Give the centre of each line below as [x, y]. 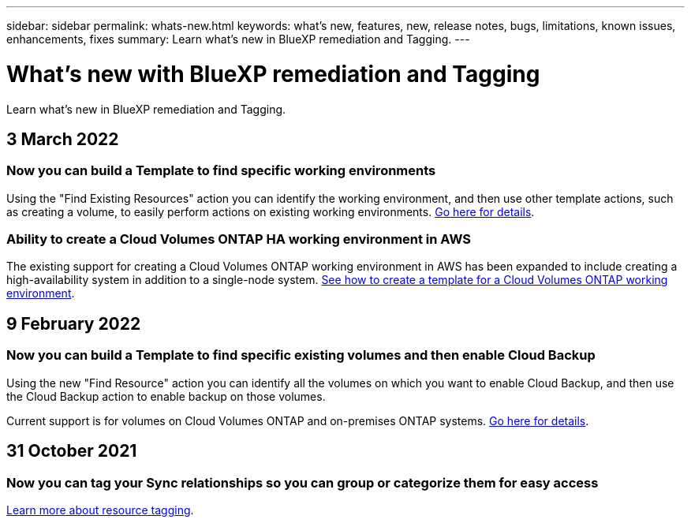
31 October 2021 [72, 451]
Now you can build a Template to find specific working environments [221, 171]
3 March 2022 [63, 139]
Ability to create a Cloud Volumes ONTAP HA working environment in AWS [239, 239]
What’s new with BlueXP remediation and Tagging [273, 74]
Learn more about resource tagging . [100, 510]
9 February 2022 [74, 323]
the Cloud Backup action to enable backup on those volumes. [166, 396]
